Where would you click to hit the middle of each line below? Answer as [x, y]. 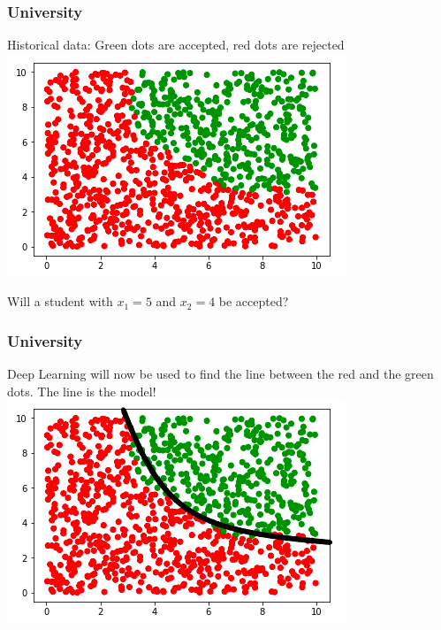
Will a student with [60, 301]
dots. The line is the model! [82, 391]
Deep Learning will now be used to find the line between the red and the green [220, 374]
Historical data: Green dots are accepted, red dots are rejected [176, 45]
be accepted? [254, 301]
